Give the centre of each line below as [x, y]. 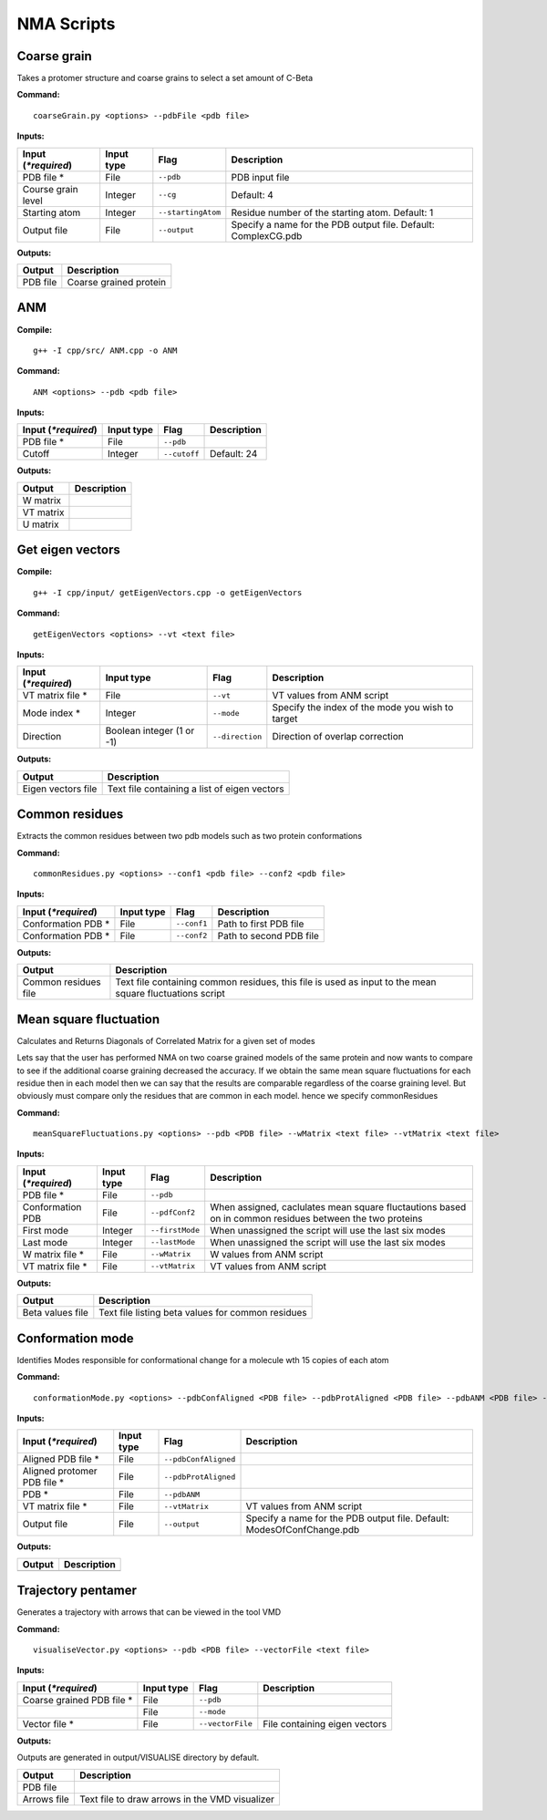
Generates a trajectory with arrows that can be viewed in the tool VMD [149, 1612]
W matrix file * [53, 1254]
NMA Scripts [66, 24]
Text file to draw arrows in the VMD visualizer [177, 1799]
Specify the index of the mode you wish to [363, 708]
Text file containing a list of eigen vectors [196, 789]
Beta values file [55, 1313]
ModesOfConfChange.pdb [303, 1530]
